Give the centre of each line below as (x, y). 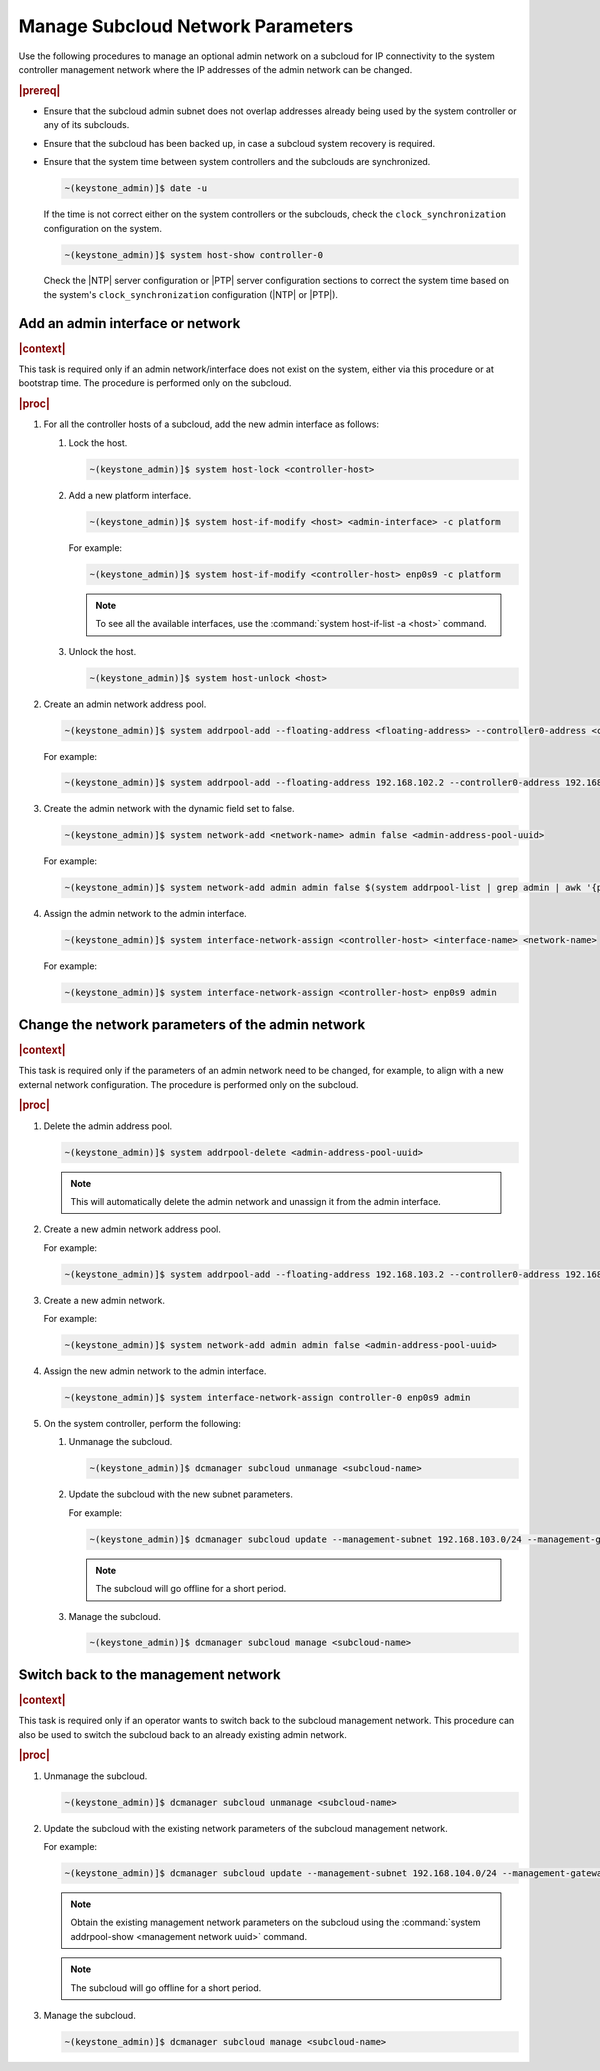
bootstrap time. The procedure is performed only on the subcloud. (155, 383)
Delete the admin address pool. (108, 1126)
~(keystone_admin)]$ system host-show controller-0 (194, 254)
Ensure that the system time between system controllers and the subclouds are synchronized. (237, 162)
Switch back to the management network (149, 1674)
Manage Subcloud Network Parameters (186, 26)
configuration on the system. (102, 228)
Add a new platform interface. (130, 495)
